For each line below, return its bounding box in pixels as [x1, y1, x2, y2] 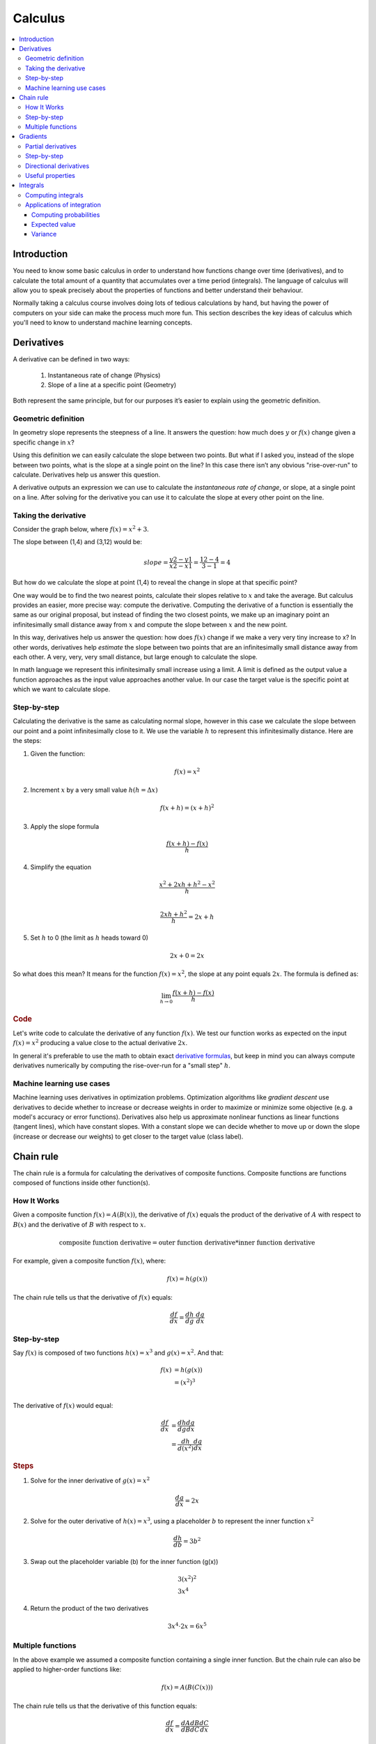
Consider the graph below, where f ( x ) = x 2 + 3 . [13, 524, 149, 533]
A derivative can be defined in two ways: [13, 355, 130, 363]
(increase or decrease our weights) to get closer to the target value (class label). [13, 1132, 244, 1141]
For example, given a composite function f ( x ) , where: [13, 1256, 166, 1265]
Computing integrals [25, 190, 84, 199]
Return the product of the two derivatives [30, 1604, 149, 1612]
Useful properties [25, 172, 76, 180]
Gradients [19, 133, 47, 141]
